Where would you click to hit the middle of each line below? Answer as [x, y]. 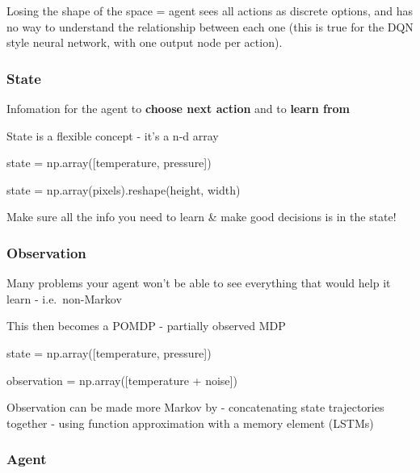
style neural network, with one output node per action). [145, 42]
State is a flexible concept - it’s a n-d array [113, 135]
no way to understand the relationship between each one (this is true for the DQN [210, 26]
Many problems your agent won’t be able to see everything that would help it [199, 283]
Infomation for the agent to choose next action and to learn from [178, 108]
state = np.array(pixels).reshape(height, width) [124, 189]
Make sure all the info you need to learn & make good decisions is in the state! [202, 217]
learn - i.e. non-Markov [64, 298]
